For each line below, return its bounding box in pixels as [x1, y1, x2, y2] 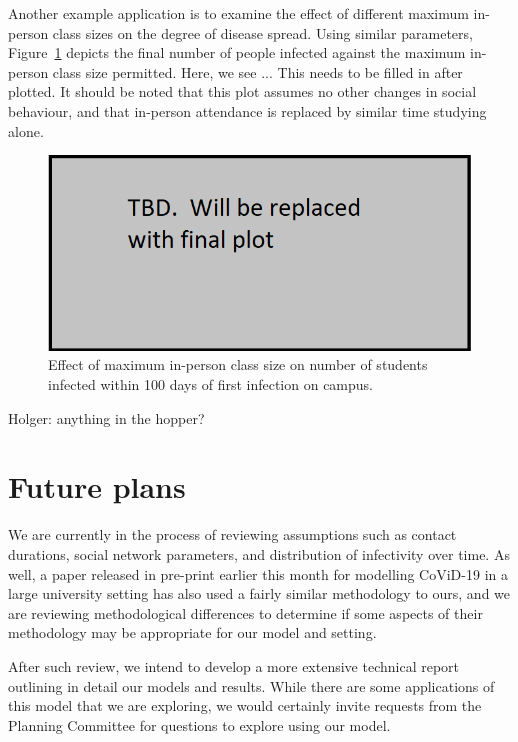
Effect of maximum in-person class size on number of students [48, 354, 428, 375]
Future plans [8, 466, 186, 507]
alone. [8, 120, 44, 141]
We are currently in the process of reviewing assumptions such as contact [8, 524, 457, 545]
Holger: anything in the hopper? [8, 407, 205, 428]
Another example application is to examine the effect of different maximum [8, 3, 469, 23]
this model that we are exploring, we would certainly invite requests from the [8, 695, 482, 716]
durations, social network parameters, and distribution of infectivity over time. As [8, 543, 510, 564]
